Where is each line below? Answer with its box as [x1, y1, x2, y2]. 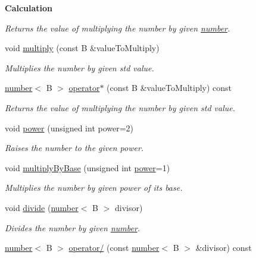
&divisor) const [195, 241, 252, 254]
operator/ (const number [68, 241, 160, 254]
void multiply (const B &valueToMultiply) [5, 42, 160, 54]
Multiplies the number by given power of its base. [5, 181, 183, 194]
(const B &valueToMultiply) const [107, 81, 232, 94]
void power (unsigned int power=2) [5, 121, 134, 134]
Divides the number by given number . [5, 221, 141, 234]
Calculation [5, 2, 53, 14]
